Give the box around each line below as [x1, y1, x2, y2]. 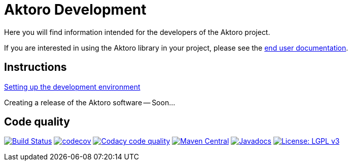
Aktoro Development [4, 1, 147, 18]
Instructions [4, 61, 67, 74]
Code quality [4, 115, 70, 129]
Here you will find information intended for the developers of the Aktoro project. [4, 27, 270, 36]
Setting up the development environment [4, 82, 140, 91]
